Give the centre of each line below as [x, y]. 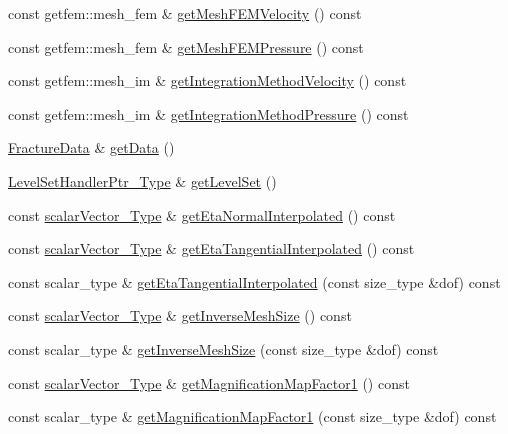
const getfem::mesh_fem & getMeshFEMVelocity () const [185, 13]
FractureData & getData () [91, 147]
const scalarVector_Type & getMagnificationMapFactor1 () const [209, 382]
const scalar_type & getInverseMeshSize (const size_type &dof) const [223, 348]
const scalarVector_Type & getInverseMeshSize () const [180, 315]
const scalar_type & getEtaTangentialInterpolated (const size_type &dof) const [254, 281]
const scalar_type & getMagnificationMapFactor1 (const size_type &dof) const [252, 416]
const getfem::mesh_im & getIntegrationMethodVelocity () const [207, 80]
